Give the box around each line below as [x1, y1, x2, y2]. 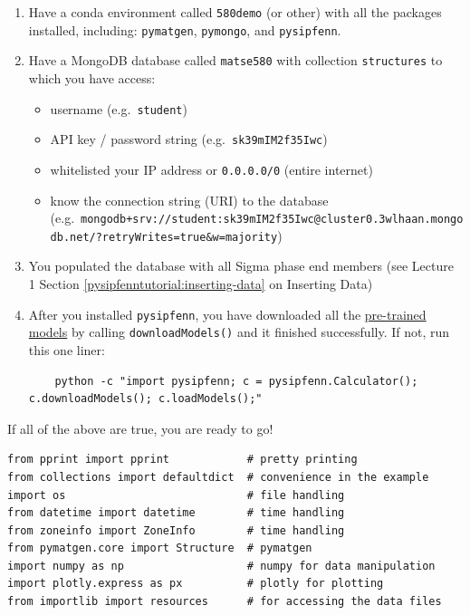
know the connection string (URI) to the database [50, 190, 329, 209]
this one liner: [28, 340, 105, 359]
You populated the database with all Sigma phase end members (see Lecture [28, 256, 454, 275]
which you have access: [28, 68, 156, 87]
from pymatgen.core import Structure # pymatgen [7, 542, 312, 555]
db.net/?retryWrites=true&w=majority [50, 230, 278, 244]
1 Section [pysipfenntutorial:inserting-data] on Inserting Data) [28, 274, 373, 293]
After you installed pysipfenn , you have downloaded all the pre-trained [28, 304, 427, 323]
